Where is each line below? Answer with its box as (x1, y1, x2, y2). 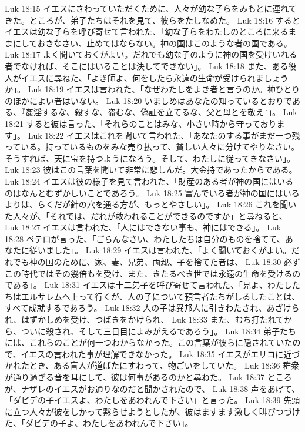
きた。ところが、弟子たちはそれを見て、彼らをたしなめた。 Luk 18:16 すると (5, 14, 300, 26)
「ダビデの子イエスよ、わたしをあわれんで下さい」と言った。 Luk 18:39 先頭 (5, 394, 300, 406)
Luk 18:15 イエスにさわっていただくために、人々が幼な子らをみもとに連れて (5, 2, 297, 14)
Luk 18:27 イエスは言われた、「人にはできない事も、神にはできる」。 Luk (5, 221, 281, 233)
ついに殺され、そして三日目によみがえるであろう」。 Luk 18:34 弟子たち (21, 324, 296, 337)
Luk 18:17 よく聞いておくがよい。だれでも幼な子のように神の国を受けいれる (5, 48, 297, 61)
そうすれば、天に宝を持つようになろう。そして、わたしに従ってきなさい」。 (5, 152, 295, 164)
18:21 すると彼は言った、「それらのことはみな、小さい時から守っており (5, 117, 277, 129)
